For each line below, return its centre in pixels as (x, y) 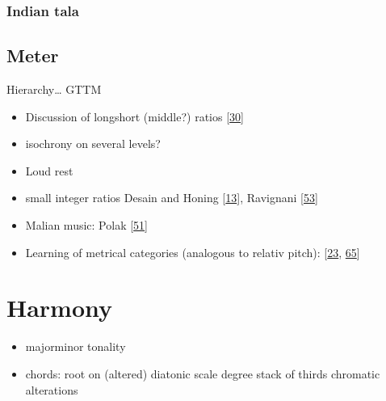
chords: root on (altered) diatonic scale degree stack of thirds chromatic (203, 373)
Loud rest (49, 170)
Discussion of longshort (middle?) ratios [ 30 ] (134, 116)
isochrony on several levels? (93, 144)
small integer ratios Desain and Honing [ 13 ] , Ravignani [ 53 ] (172, 198)
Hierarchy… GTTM (54, 89)
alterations (52, 389)
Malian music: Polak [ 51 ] (86, 225)
